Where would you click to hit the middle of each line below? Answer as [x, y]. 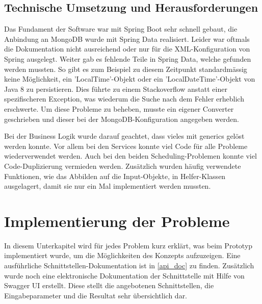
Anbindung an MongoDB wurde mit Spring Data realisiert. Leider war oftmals [127, 39]
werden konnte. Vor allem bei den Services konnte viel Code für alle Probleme [126, 146]
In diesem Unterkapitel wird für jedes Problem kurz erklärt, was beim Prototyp [128, 245]
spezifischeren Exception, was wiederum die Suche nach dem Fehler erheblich [124, 99]
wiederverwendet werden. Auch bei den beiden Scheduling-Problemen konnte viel [130, 156]
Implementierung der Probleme [117, 221]
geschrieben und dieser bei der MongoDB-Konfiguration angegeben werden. [122, 119]
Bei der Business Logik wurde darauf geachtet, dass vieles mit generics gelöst [124, 136]
